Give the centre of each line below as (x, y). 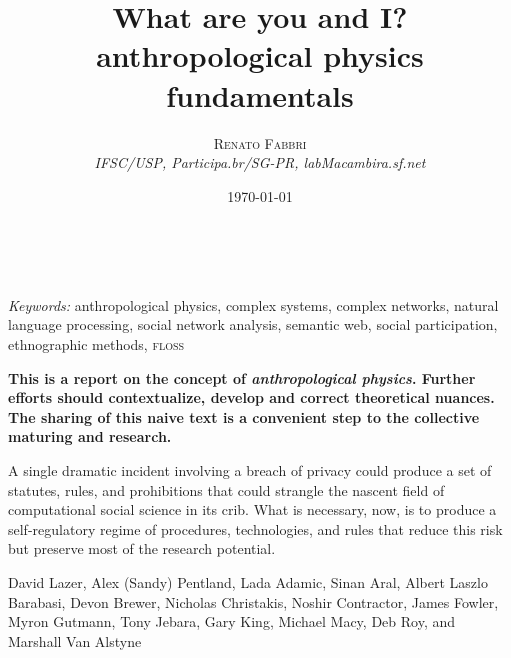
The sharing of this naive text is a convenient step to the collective (244, 416)
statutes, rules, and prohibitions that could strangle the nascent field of (226, 489)
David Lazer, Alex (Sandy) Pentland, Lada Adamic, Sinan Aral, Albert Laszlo (248, 582)
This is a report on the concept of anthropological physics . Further (242, 377)
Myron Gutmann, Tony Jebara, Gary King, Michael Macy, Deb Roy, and (232, 621)
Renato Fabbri (260, 142)
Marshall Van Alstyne (75, 640)
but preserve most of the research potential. (142, 548)
